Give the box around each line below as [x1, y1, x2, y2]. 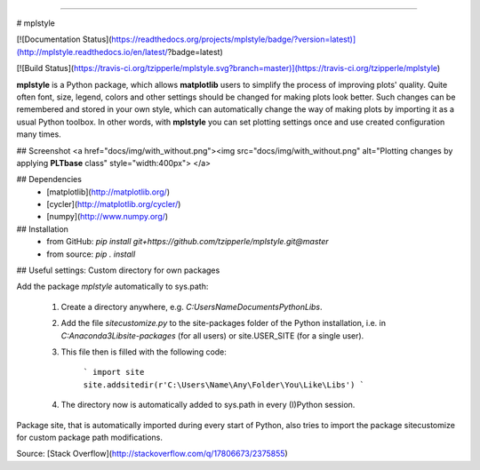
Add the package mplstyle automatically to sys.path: [16, 281, 209, 292]
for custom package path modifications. [16, 432, 164, 442]
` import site [83, 367, 145, 378]
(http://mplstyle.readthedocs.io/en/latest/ [16, 46, 168, 57]
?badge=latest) [167, 46, 224, 57]
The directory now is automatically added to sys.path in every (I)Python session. [60, 400, 356, 410]
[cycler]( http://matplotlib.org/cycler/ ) [46, 199, 181, 210]
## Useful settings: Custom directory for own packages [16, 265, 220, 275]
